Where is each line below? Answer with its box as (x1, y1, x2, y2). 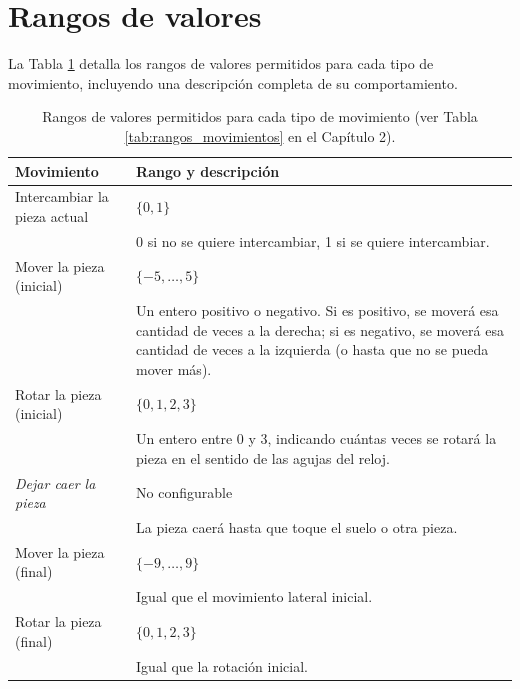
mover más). (136, 358, 212, 379)
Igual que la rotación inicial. (136, 655, 309, 676)
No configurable (136, 482, 233, 503)
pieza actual (15, 205, 89, 226)
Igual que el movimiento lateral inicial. (136, 586, 373, 607)
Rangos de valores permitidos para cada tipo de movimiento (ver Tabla (42, 106, 478, 127)
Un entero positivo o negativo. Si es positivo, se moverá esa (136, 300, 499, 321)
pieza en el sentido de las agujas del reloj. (136, 447, 390, 468)
